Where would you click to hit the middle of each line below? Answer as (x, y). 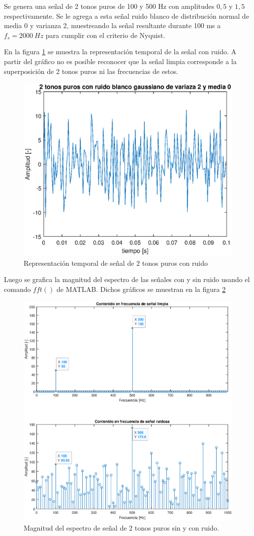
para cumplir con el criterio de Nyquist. (105, 35)
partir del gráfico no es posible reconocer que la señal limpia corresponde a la (120, 61)
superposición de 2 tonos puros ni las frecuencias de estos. (91, 71)
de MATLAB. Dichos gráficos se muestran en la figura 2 (141, 289)
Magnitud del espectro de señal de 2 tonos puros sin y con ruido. (121, 527)
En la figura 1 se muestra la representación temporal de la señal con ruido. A (120, 52)
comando (17, 289)
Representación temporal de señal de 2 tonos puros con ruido (116, 263)
